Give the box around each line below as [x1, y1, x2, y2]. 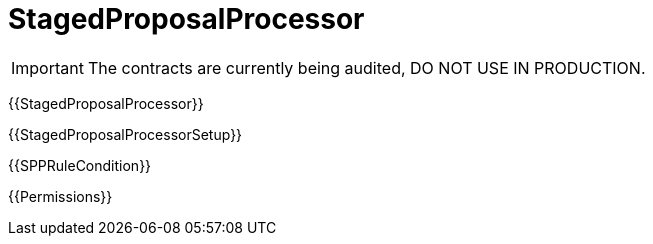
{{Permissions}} [8, 187, 113, 205]
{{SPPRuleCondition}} [8, 156, 152, 174]
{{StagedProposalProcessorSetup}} [8, 125, 243, 143]
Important [11, 57, 84, 78]
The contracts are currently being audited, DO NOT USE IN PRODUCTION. [87, 57, 646, 78]
